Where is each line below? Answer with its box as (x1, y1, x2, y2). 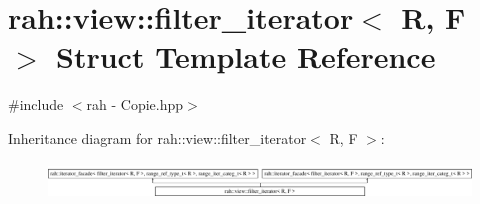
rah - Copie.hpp (86, 94, 184, 115)
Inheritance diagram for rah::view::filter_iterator (8, 127, 307, 148)
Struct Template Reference (56, 36, 436, 77)
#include (8, 94, 64, 115)
